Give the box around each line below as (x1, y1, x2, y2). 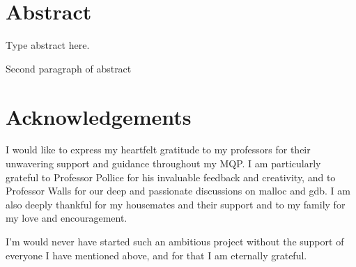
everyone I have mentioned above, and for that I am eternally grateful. (6, 247, 307, 262)
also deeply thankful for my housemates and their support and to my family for (6, 197, 346, 211)
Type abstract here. (6, 38, 90, 52)
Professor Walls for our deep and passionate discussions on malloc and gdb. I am (6, 183, 350, 198)
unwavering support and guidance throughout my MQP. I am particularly (6, 156, 321, 171)
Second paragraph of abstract (6, 61, 132, 75)
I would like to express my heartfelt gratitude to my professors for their (6, 142, 311, 157)
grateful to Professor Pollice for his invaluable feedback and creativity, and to (6, 169, 336, 184)
